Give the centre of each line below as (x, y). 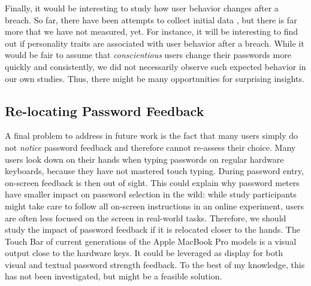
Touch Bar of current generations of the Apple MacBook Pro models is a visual (151, 241)
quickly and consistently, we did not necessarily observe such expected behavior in (155, 66)
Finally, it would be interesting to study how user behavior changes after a (142, 8)
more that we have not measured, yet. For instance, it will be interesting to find (152, 31)
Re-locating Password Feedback (105, 110)
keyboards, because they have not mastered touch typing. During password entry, (154, 171)
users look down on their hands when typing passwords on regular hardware (144, 159)
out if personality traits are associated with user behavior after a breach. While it (155, 43)
